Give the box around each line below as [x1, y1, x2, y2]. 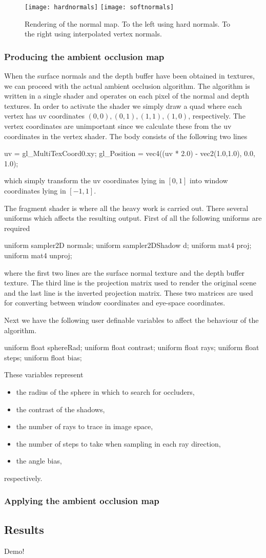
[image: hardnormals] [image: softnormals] [25, 4, 174, 11]
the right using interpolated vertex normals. [25, 28, 162, 39]
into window [190, 175, 228, 186]
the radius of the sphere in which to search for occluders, [16, 386, 195, 397]
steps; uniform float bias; [4, 352, 82, 362]
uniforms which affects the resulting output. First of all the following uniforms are [4, 213, 262, 223]
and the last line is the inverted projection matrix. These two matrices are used [4, 287, 253, 298]
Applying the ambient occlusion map [4, 494, 159, 507]
